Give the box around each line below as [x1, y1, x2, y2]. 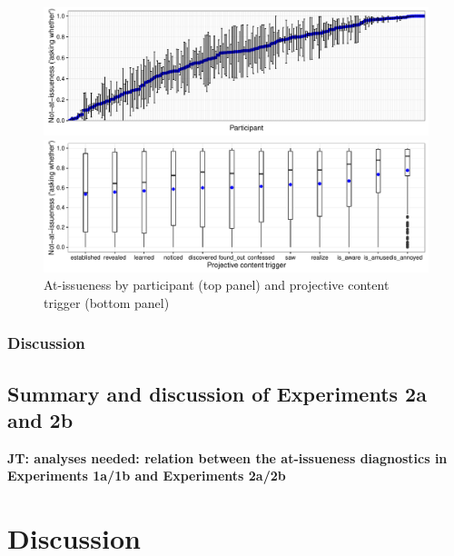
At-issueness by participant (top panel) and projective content [44, 275, 390, 294]
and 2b [7, 405, 74, 433]
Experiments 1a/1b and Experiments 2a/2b [7, 466, 286, 485]
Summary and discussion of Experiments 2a [7, 379, 427, 407]
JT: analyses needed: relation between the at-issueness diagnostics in [7, 448, 448, 467]
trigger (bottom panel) [44, 293, 170, 312]
